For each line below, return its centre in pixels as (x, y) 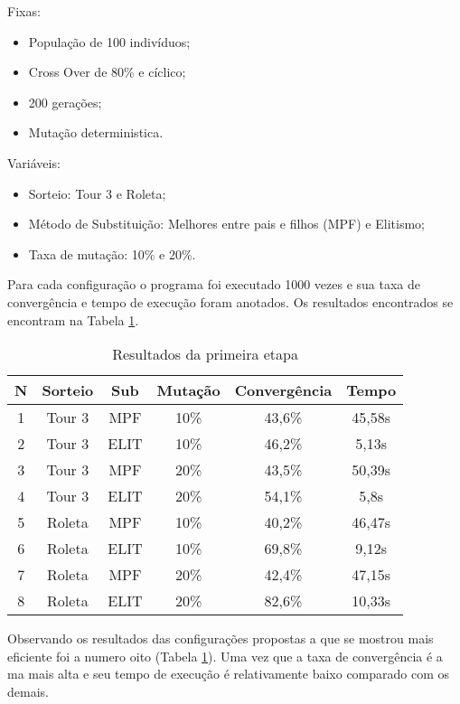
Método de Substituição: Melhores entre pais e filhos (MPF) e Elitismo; (226, 224)
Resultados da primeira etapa (205, 354)
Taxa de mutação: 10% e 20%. (112, 253)
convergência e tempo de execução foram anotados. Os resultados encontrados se (230, 301)
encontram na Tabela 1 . (73, 319)
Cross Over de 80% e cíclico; (107, 72)
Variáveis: (34, 162)
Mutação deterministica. (96, 132)
